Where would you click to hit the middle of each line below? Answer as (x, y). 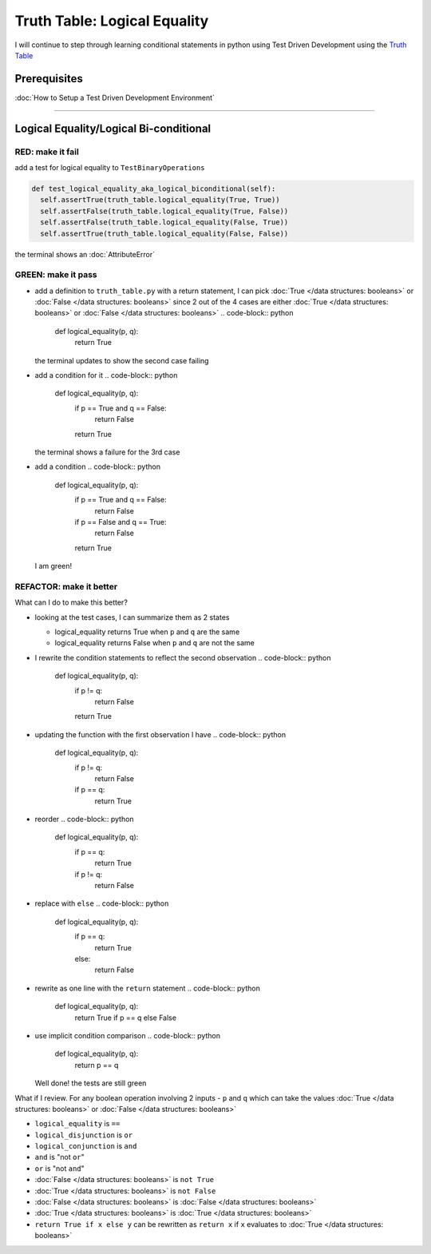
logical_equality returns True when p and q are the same (147, 632)
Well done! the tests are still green (91, 1083)
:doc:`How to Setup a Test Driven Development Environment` (115, 97)
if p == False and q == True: (121, 522)
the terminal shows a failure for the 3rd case (107, 452)
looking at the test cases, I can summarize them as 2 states (132, 617)
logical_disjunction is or (84, 1135)
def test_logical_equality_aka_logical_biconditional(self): (154, 188)
